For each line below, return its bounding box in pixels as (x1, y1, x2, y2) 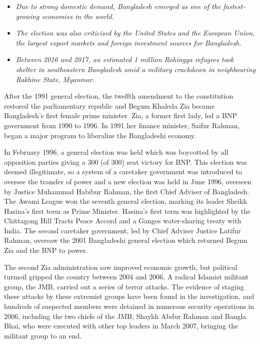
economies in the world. (41, 11, 114, 21)
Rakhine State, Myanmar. (15, 74, 94, 84)
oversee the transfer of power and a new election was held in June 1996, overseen (4, 176, 251, 186)
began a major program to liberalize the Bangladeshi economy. (4, 130, 196, 140)
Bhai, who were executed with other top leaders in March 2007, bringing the (4, 320, 238, 331)
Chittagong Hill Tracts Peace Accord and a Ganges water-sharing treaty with (4, 215, 241, 226)
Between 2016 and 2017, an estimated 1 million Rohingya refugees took (15, 54, 234, 65)
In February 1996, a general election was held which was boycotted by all (4, 147, 228, 157)
